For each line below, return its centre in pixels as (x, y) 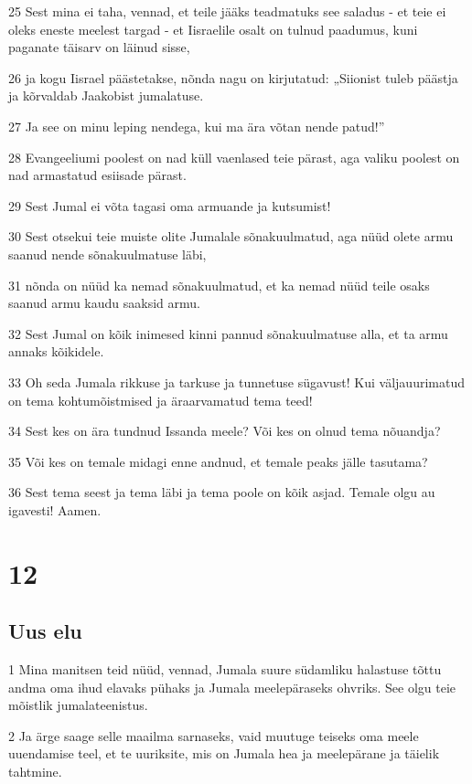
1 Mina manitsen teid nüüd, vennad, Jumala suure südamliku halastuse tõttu (225, 669)
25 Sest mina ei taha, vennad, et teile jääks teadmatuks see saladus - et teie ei (227, 11)
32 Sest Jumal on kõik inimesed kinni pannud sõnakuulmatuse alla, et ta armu (228, 333)
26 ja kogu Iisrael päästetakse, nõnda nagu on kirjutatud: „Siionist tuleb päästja (233, 77)
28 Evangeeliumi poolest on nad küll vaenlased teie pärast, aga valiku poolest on (234, 157)
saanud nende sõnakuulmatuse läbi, (107, 254)
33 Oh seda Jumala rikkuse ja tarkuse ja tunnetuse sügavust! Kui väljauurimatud (236, 381)
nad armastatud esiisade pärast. (97, 175)
